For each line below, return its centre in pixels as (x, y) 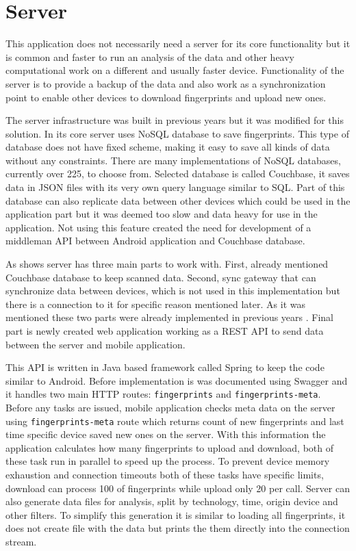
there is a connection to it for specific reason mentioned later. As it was (155, 304)
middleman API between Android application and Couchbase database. (155, 241)
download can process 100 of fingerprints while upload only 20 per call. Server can (178, 488)
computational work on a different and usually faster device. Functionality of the (175, 70)
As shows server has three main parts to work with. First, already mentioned (167, 264)
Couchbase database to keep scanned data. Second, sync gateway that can (161, 277)
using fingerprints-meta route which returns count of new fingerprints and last (175, 421)
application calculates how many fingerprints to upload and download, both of (170, 447)
